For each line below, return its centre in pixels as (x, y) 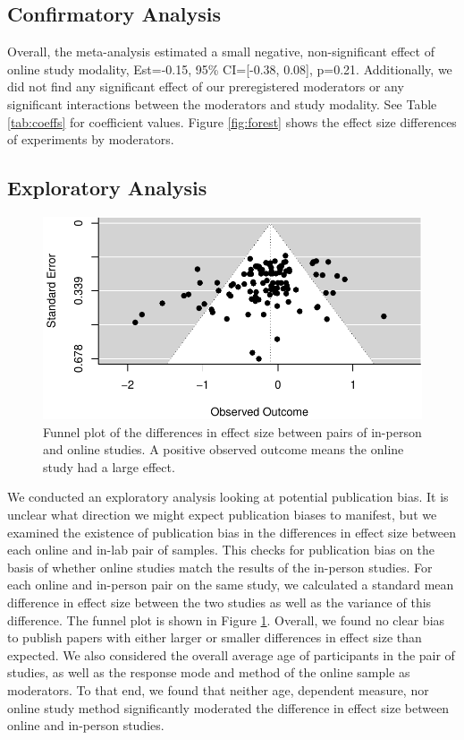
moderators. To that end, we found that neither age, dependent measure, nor (218, 690)
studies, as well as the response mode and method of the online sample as (209, 672)
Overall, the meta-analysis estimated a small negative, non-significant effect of (221, 52)
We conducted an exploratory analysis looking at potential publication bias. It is (228, 497)
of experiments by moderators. (91, 139)
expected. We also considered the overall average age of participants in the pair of (231, 654)
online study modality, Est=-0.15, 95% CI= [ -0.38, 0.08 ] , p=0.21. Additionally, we (230, 69)
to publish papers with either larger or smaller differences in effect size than (215, 637)
